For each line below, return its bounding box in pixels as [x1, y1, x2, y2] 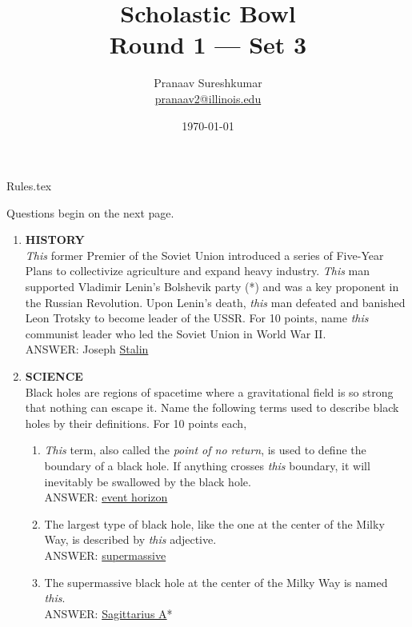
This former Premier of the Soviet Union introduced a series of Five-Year [25, 246, 384, 263]
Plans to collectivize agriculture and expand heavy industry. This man [25, 262, 370, 279]
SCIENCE [25, 368, 83, 385]
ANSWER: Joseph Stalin [25, 341, 149, 357]
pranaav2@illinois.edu [154, 90, 262, 106]
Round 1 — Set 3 [109, 28, 307, 61]
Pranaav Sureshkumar [154, 74, 262, 91]
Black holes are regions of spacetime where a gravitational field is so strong [25, 383, 394, 400]
